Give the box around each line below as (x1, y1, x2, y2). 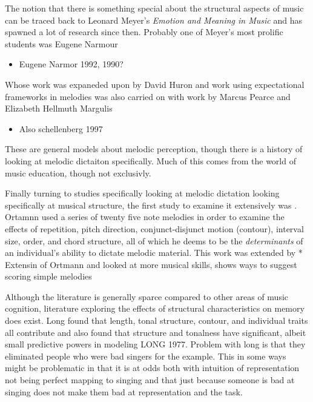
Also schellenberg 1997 (19, 122, 103, 135)
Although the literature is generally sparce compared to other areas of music (5, 290, 289, 303)
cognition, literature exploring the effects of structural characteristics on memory (5, 302, 305, 315)
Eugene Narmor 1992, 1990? (19, 58, 124, 70)
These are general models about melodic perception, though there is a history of (5, 142, 303, 155)
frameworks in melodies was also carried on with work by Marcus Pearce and (5, 90, 291, 102)
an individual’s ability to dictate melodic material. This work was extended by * (5, 246, 303, 259)
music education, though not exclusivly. (5, 166, 151, 179)
